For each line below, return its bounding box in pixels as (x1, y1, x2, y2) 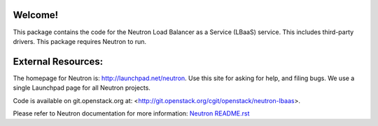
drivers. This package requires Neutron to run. (13, 37, 147, 45)
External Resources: (13, 56, 104, 68)
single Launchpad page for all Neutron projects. (13, 84, 150, 92)
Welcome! (13, 9, 59, 21)
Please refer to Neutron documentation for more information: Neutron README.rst (13, 109, 250, 118)
